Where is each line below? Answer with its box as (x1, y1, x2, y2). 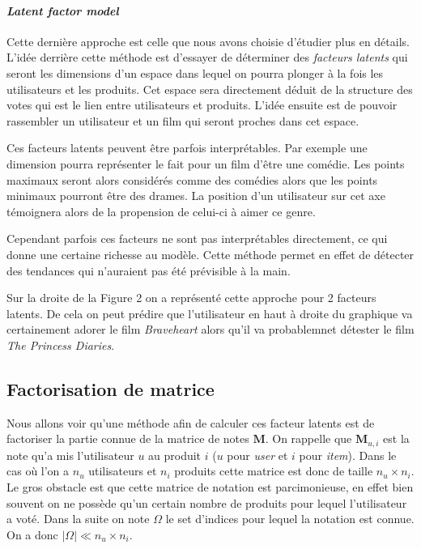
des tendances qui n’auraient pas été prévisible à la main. (6, 262, 291, 279)
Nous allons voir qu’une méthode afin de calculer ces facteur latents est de (6, 414, 375, 431)
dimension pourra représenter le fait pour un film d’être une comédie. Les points (6, 155, 405, 172)
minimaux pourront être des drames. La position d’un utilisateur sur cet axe (6, 187, 385, 204)
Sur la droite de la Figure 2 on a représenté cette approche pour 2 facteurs (6, 289, 376, 306)
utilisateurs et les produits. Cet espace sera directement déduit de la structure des (6, 80, 413, 97)
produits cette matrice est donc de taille (174, 462, 373, 479)
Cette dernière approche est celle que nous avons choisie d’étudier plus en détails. (6, 32, 410, 49)
